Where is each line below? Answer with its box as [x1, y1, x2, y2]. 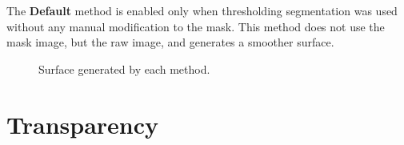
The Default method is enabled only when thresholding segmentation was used [6, 2, 398, 18]
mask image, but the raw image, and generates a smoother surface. [6, 34, 334, 50]
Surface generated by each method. [38, 60, 210, 77]
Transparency [6, 107, 159, 140]
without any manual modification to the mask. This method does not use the [6, 18, 385, 34]
